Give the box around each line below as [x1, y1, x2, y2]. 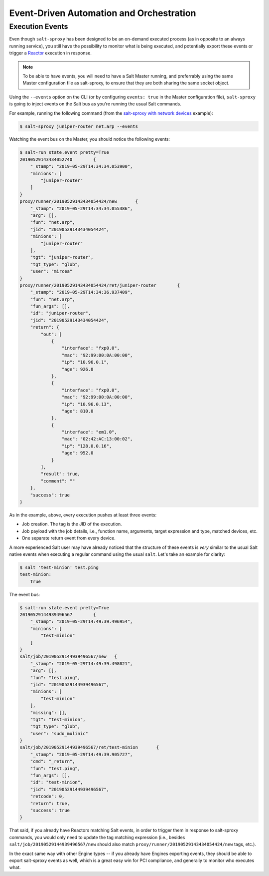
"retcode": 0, [30, 794, 65, 799]
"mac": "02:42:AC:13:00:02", [61, 436, 133, 442]
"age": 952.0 [61, 450, 94, 456]
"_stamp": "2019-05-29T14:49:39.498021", [30, 661, 133, 666]
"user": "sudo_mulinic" [30, 731, 88, 736]
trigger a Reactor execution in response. [9, 50, 92, 56]
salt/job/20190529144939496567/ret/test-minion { [19, 745, 159, 750]
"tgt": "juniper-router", [30, 255, 94, 260]
